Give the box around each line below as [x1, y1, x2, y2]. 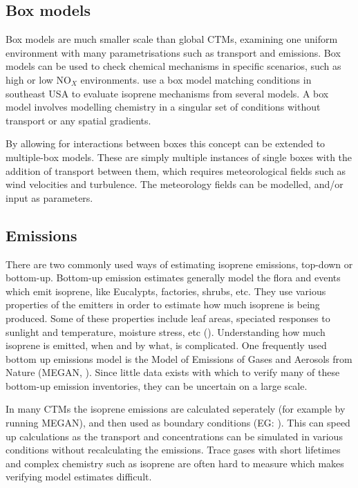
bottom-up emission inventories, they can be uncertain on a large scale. [6, 378, 308, 393]
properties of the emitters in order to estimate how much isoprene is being [6, 297, 320, 312]
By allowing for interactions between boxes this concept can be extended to [6, 136, 326, 151]
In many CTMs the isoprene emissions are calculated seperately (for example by [6, 402, 346, 416]
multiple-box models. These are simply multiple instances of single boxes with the [6, 149, 352, 164]
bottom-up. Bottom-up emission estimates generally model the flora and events [6, 270, 341, 285]
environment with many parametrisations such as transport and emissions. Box [6, 45, 341, 59]
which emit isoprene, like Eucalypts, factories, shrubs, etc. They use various [6, 283, 326, 298]
